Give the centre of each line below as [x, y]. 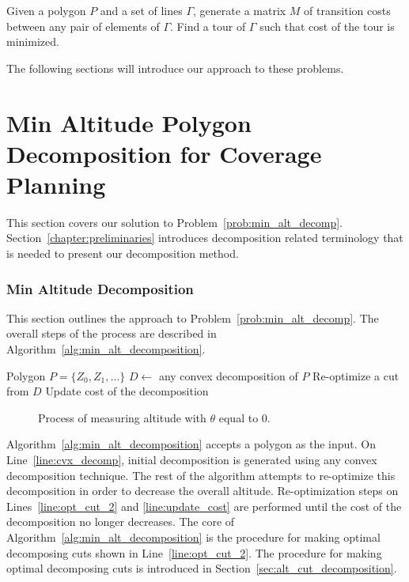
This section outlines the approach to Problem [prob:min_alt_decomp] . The [193, 317]
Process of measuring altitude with [122, 417]
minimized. [33, 42]
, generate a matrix [240, 10]
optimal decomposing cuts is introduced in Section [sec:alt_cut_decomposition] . [202, 568]
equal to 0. [244, 417]
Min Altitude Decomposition [100, 288]
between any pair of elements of [83, 26]
